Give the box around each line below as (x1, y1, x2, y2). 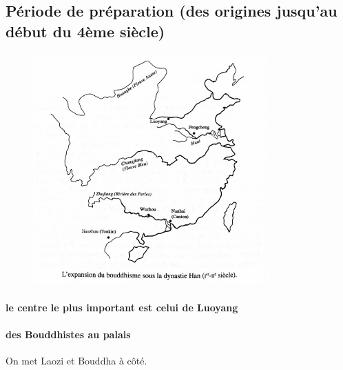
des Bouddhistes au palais (6, 327, 131, 341)
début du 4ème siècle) (6, 20, 165, 41)
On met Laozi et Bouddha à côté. (6, 353, 147, 368)
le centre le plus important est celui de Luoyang (6, 300, 238, 314)
